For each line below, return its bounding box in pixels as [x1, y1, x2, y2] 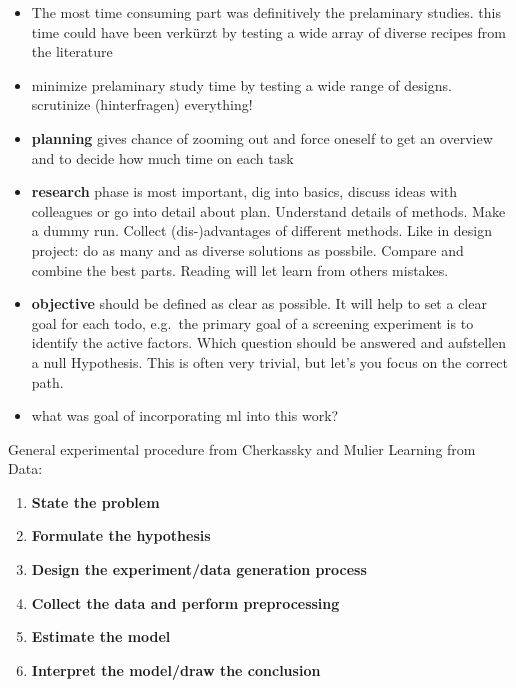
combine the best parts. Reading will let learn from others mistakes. [31, 259, 449, 280]
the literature [31, 41, 113, 62]
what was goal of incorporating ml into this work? [31, 405, 339, 426]
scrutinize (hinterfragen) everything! [31, 94, 253, 115]
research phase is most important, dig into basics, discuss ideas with [31, 181, 458, 202]
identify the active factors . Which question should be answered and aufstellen [31, 332, 506, 353]
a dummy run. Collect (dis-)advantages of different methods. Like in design [31, 220, 493, 241]
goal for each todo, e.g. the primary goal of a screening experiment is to [31, 312, 474, 333]
